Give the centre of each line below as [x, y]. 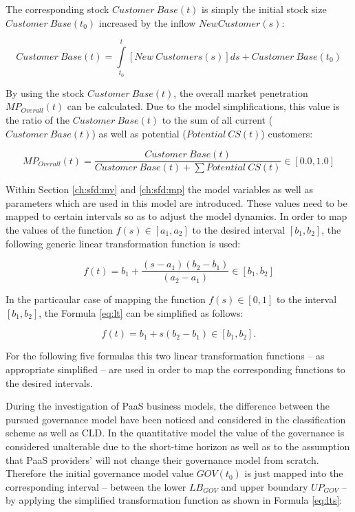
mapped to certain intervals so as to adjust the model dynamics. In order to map [176, 216]
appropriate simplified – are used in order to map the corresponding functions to [175, 369]
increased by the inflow [147, 22]
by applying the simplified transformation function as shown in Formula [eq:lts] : [174, 500]
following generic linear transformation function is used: [123, 243]
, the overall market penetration [241, 92]
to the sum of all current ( [217, 119]
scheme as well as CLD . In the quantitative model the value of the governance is [175, 433]
